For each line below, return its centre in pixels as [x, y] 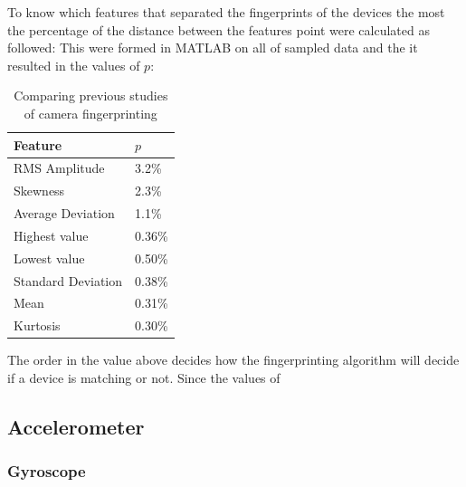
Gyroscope [47, 471]
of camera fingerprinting [90, 113]
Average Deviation [64, 213]
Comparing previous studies [91, 95]
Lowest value [49, 258]
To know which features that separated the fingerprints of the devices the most [226, 12]
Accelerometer [76, 426]
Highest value [51, 235]
